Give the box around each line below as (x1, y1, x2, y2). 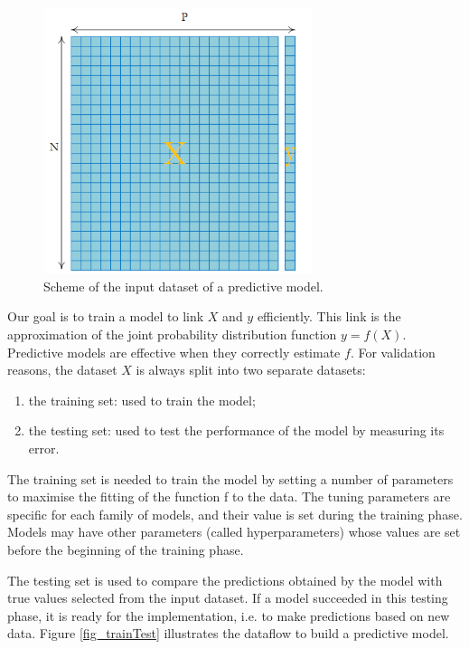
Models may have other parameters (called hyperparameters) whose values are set (7, 522, 461, 541)
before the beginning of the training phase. (7, 539, 244, 558)
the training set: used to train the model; (28, 390, 256, 409)
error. (28, 438, 60, 457)
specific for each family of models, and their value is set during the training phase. (7, 504, 463, 523)
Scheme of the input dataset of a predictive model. (43, 276, 324, 295)
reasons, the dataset (7, 360, 117, 379)
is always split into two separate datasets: (136, 360, 366, 379)
